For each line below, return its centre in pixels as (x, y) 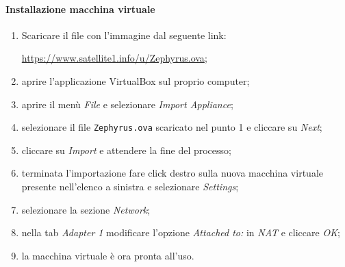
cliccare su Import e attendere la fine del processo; (126, 150)
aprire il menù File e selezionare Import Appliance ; (127, 104)
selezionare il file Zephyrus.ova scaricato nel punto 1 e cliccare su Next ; (172, 127)
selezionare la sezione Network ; (86, 209)
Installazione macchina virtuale (80, 9)
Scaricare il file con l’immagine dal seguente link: (124, 35)
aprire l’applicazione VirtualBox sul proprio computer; (136, 80)
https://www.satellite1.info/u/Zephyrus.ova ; (114, 58)
